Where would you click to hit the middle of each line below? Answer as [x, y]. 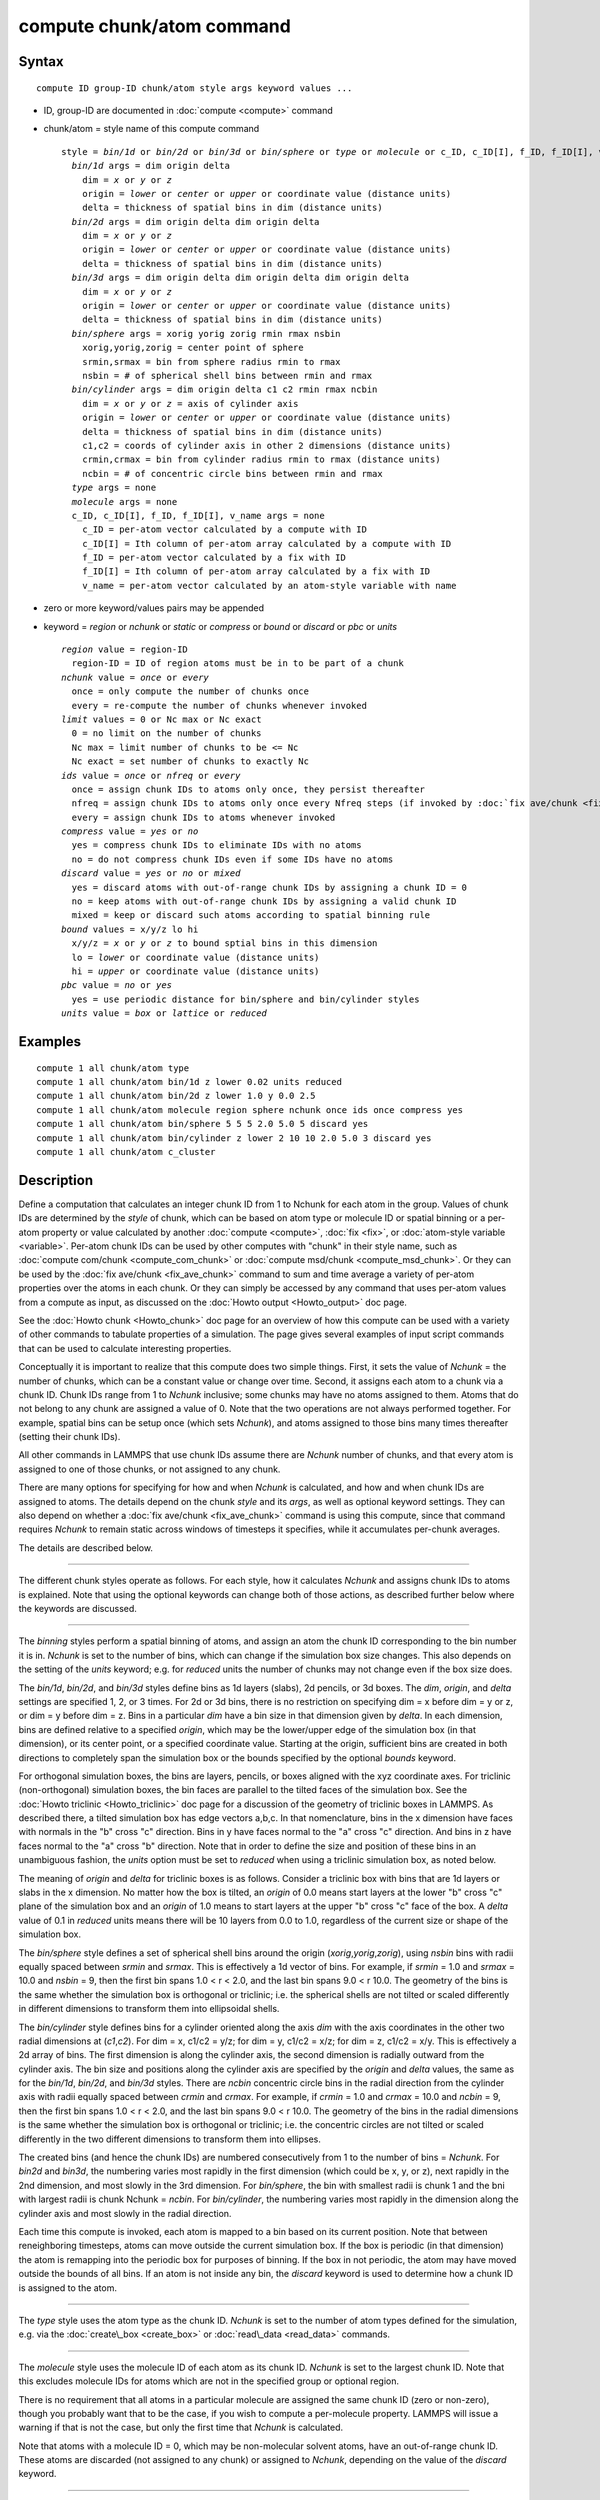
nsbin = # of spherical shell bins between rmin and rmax [227, 375]
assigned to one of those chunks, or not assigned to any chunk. [149, 1469]
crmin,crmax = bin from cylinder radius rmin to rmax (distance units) [261, 459]
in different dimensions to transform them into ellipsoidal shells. [149, 2009]
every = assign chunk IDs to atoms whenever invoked [203, 817]
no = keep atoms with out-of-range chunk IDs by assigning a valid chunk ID [264, 901]
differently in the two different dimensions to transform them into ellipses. [170, 2139]
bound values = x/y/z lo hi [130, 929]
